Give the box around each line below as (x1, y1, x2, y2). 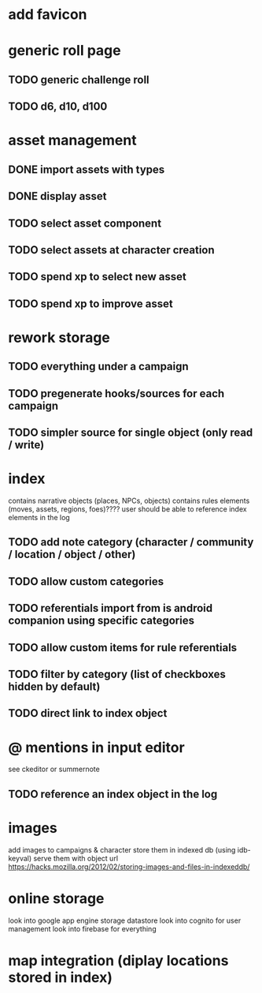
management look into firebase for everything (8, 924, 157, 933)
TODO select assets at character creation (8, 243, 215, 257)
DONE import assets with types (8, 163, 165, 176)
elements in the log (8, 512, 71, 522)
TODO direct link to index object (8, 706, 168, 720)
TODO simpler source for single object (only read (8, 426, 253, 440)
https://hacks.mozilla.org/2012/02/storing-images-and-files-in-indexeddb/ (8, 862, 250, 871)
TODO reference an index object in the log (8, 787, 218, 800)
